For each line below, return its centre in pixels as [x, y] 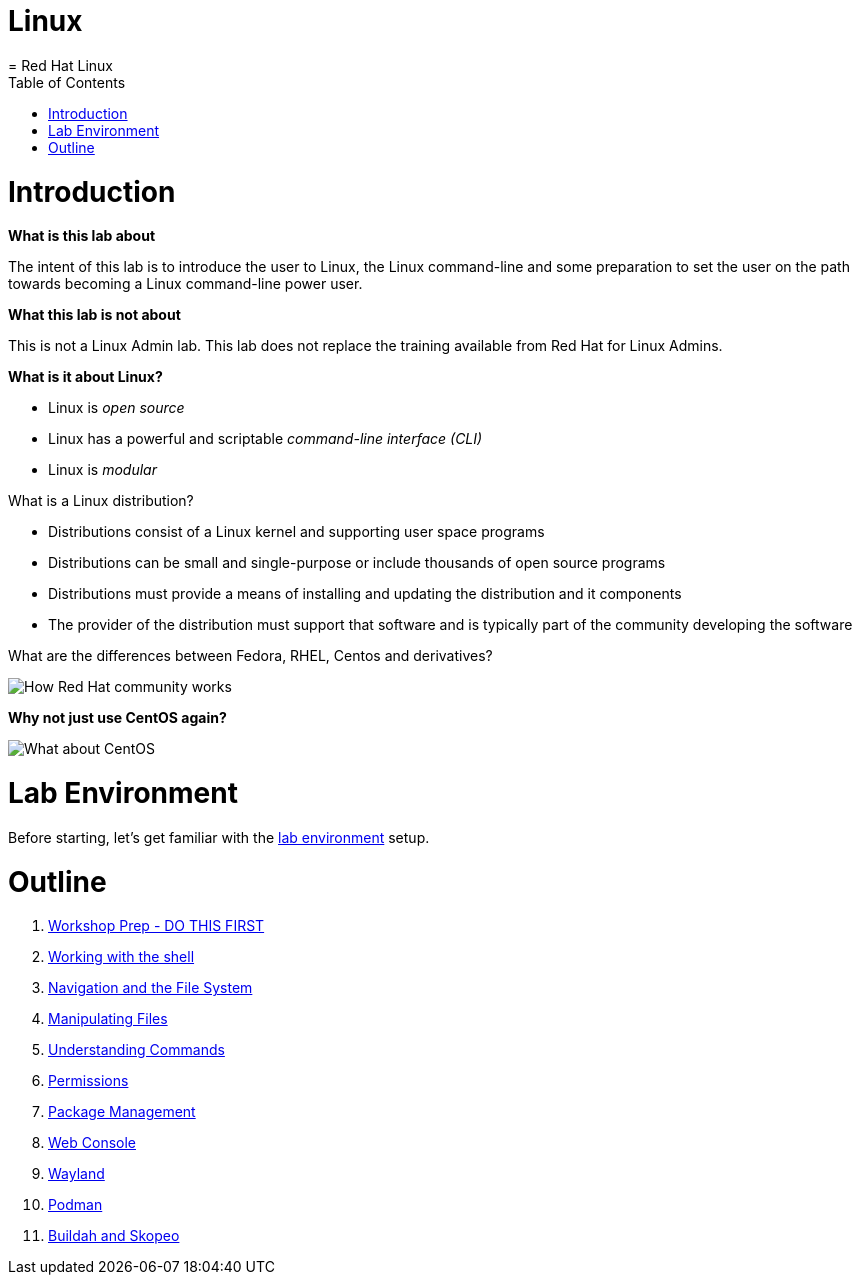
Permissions [88, 1081]
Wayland [76, 1174]
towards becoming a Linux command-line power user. [185, 284]
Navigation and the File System [150, 988]
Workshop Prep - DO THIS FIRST [156, 926]
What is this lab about [82, 236]
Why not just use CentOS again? [117, 718]
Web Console [92, 1143]
